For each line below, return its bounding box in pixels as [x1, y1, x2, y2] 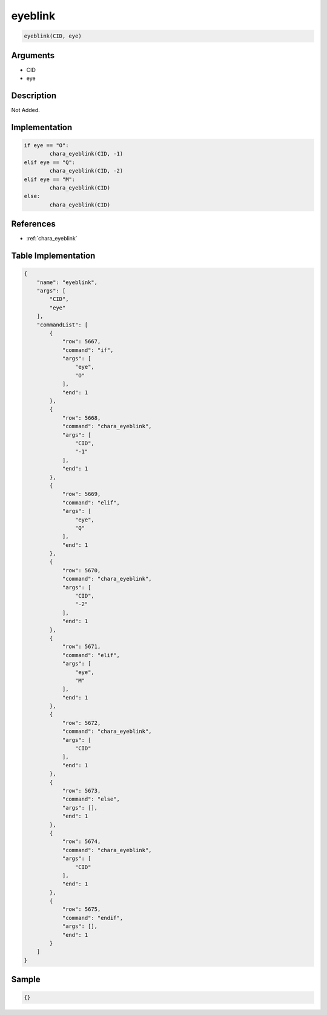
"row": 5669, [62, 491, 101, 498]
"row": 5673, [62, 787, 101, 794]
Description [11, 90, 57, 101]
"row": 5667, [62, 338, 101, 345]
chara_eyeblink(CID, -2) [49, 167, 124, 174]
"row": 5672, [62, 719, 101, 726]
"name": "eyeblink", [36, 279, 98, 286]
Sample [11, 974, 41, 985]
